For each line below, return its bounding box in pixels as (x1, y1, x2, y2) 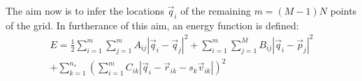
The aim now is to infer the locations (6, 3, 164, 17)
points (330, 3, 357, 17)
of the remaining (180, 3, 251, 17)
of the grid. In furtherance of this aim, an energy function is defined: (6, 17, 299, 32)
